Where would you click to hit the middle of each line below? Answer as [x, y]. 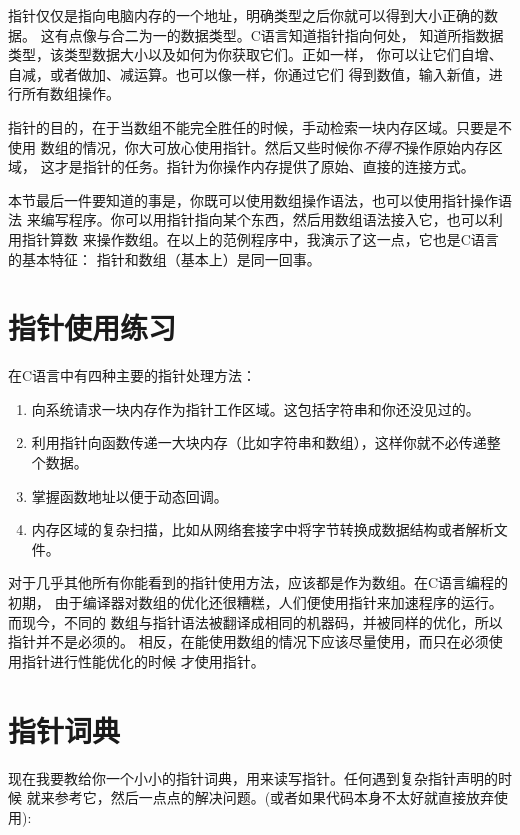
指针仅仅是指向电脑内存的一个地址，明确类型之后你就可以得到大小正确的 [246, 15]
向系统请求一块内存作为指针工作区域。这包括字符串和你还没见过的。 [255, 408]
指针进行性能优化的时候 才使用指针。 [143, 660]
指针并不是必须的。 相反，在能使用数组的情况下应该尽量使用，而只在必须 [248, 641]
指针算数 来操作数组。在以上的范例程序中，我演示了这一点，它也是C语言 [260, 238]
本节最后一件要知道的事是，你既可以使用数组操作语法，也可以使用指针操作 [253, 199]
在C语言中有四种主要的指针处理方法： [132, 375]
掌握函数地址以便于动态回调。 [129, 495]
